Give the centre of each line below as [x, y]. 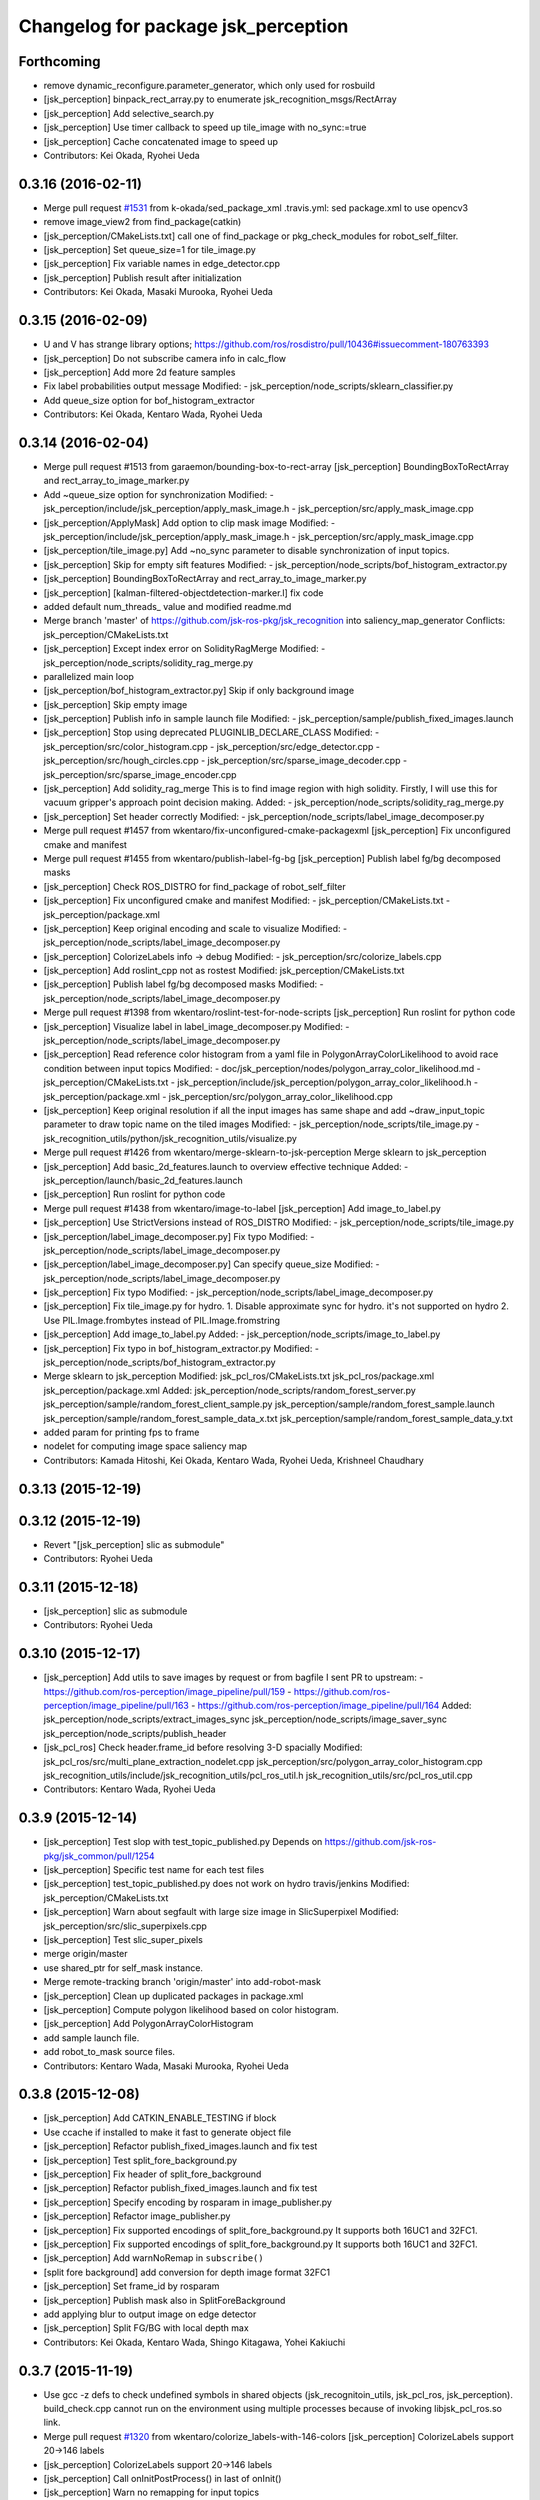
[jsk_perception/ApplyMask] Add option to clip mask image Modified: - [189, 522]
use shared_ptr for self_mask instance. [123, 1967]
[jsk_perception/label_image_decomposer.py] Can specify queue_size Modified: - [211, 1264]
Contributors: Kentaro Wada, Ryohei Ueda [129, 1789]
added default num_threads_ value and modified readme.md [167, 606]
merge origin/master [86, 1954]
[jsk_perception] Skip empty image [115, 704]
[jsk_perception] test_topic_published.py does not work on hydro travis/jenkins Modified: [226, 1884]
